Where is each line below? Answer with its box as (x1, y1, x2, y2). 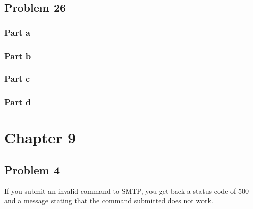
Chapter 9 (4, 127, 76, 148)
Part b (4, 49, 31, 62)
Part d (4, 96, 31, 108)
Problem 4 (4, 161, 60, 177)
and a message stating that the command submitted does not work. (4, 195, 213, 206)
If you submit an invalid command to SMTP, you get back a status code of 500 (4, 185, 249, 196)
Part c (4, 72, 30, 85)
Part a (4, 26, 30, 38)
